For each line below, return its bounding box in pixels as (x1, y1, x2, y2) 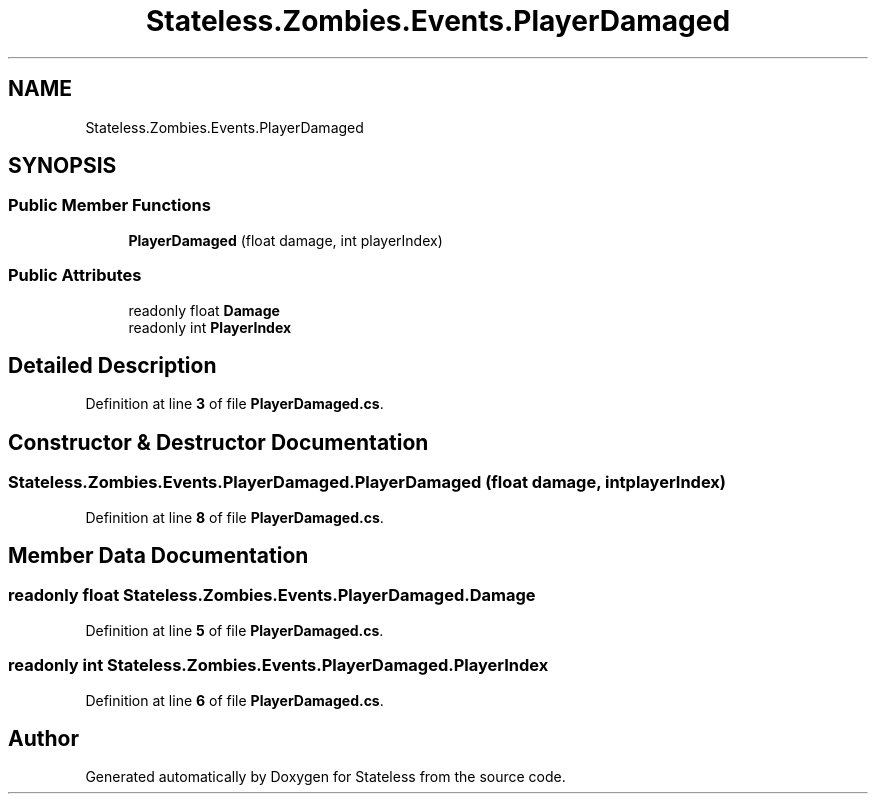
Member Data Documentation (8, 543, 309, 569)
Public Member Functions (8, 195, 211, 216)
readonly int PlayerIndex (128, 318, 292, 336)
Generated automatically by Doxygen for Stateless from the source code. (85, 768, 566, 786)
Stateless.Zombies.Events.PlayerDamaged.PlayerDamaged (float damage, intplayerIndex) (8, 472, 726, 493)
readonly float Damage (128, 301, 280, 319)
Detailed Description (8, 352, 217, 378)
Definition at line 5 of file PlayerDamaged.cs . (85, 621, 384, 639)
